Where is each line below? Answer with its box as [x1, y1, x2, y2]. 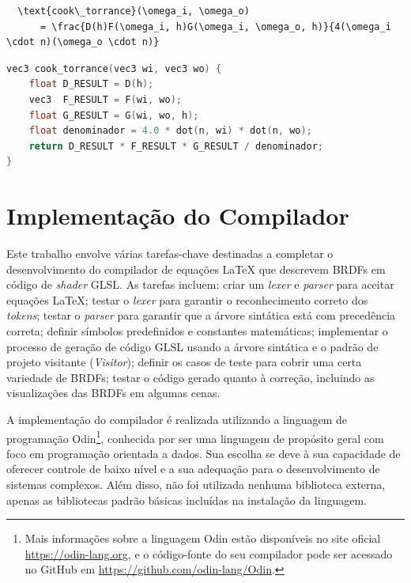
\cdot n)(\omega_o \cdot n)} [6, 36, 160, 48]
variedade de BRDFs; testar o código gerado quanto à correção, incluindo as [6, 369, 375, 385]
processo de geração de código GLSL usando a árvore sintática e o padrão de [6, 338, 379, 354]
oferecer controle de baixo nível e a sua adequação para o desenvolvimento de [6, 460, 380, 477]
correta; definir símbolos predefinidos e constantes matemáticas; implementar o [6, 323, 388, 339]
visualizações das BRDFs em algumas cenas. [6, 384, 221, 401]
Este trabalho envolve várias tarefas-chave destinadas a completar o [6, 245, 334, 262]
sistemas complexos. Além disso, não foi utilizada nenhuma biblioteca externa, [6, 476, 386, 493]
